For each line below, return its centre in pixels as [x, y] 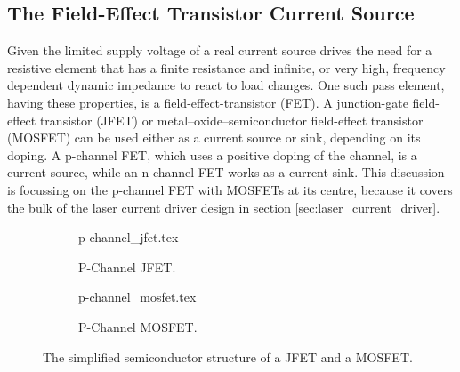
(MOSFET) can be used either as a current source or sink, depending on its [214, 137]
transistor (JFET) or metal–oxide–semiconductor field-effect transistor [231, 120]
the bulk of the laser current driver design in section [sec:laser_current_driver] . [224, 207]
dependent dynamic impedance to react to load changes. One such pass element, [226, 85]
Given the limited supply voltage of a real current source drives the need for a [220, 50]
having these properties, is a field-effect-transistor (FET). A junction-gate [208, 102]
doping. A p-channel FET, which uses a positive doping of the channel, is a [212, 154]
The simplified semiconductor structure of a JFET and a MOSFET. [228, 356]
